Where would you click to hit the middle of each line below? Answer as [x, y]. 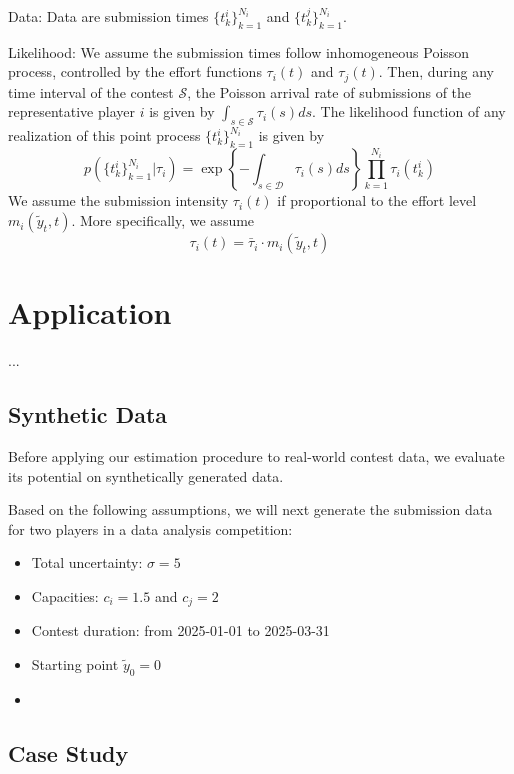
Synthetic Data [88, 414]
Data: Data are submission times [108, 16]
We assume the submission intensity [118, 200]
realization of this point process [104, 135]
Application [90, 312]
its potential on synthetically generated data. [146, 475]
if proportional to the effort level [377, 200]
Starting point [75, 664]
